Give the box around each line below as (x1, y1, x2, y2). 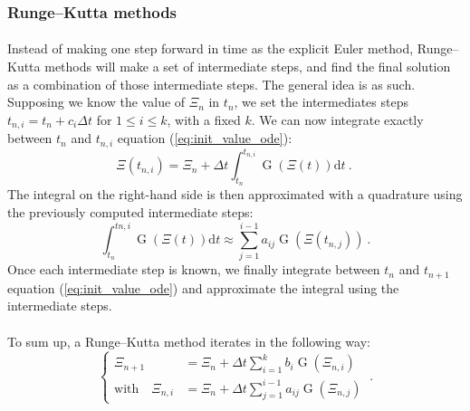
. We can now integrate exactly (251, 110, 424, 129)
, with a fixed (167, 110, 241, 129)
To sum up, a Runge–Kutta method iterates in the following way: (7, 331, 370, 350)
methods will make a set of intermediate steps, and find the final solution (44, 57, 451, 76)
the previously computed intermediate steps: (7, 203, 254, 222)
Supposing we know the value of (7, 92, 186, 111)
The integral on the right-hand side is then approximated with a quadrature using (7, 185, 463, 204)
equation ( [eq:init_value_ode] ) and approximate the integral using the (7, 278, 399, 297)
